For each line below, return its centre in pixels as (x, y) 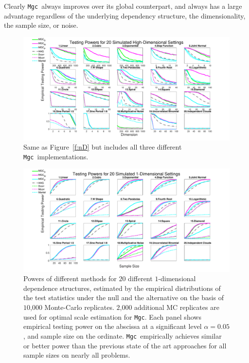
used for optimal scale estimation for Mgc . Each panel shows (112, 316)
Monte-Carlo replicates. (79, 307)
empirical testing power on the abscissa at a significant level (113, 326)
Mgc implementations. (56, 157)
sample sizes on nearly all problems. (77, 355)
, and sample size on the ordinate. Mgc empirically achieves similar (123, 335)
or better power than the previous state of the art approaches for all (125, 345)
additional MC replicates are (177, 307)
